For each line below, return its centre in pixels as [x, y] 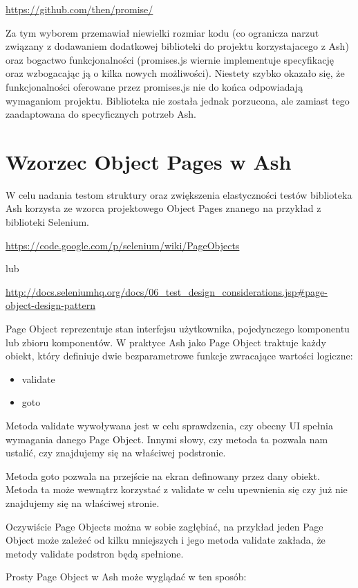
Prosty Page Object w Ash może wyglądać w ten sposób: [126, 577]
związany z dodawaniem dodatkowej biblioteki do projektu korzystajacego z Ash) [177, 46]
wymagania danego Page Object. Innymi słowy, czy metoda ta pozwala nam [167, 439]
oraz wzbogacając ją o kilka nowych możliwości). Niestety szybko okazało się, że [175, 73]
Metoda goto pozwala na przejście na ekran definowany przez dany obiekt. [163, 475]
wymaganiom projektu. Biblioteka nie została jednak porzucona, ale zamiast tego [178, 100]
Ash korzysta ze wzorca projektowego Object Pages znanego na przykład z [163, 208]
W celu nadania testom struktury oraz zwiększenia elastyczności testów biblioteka [179, 194]
